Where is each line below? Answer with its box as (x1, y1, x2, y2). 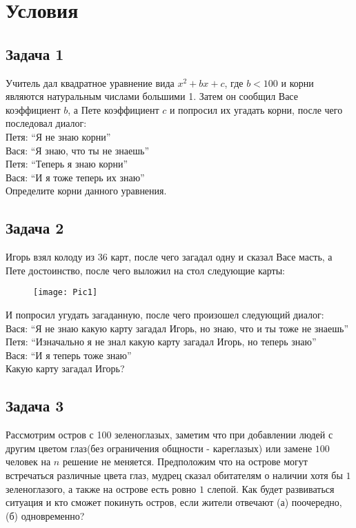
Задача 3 (6, 395, 64, 416)
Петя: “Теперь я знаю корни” (6, 156, 128, 171)
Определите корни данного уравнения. (6, 183, 167, 198)
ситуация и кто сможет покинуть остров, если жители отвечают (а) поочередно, (6, 495, 342, 509)
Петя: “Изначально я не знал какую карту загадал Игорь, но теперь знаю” (6, 334, 317, 349)
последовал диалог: (6, 116, 87, 130)
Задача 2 (6, 217, 64, 238)
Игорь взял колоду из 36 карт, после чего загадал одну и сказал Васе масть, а (6, 250, 333, 264)
